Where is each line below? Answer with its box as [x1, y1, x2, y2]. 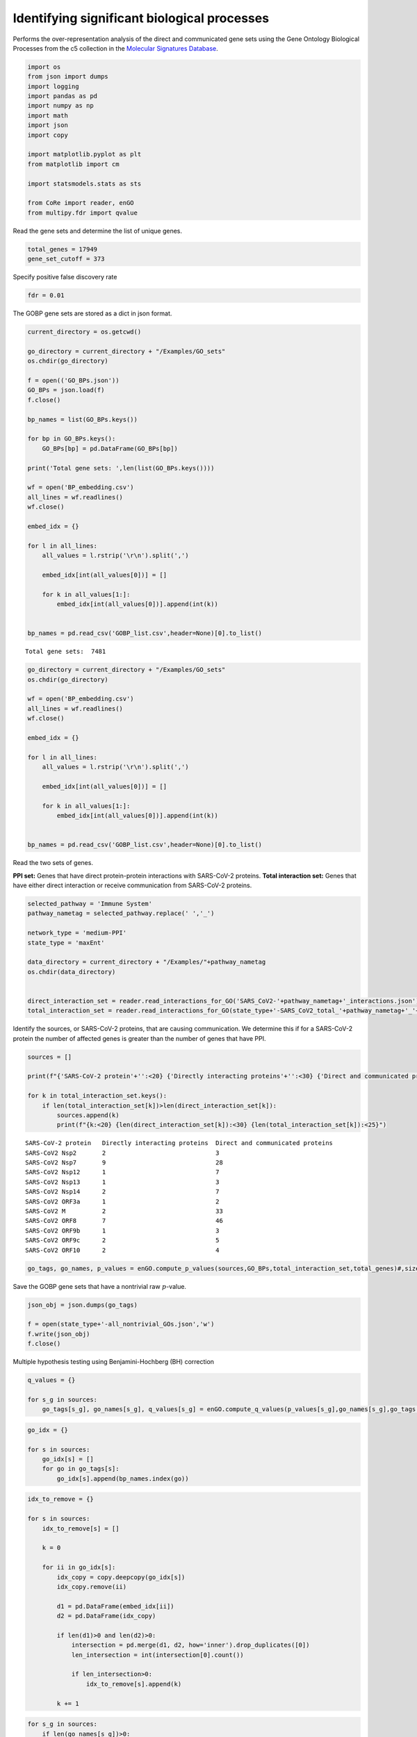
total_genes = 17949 [27, 245, 97, 253]
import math [27, 111, 69, 120]
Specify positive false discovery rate [13, 273, 117, 281]
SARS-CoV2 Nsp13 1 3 [25, 1178, 220, 1186]
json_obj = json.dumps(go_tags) [27, 1301, 138, 1309]
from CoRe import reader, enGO [27, 199, 135, 207]
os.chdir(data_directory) [27, 968, 116, 975]
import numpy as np [27, 101, 94, 110]
